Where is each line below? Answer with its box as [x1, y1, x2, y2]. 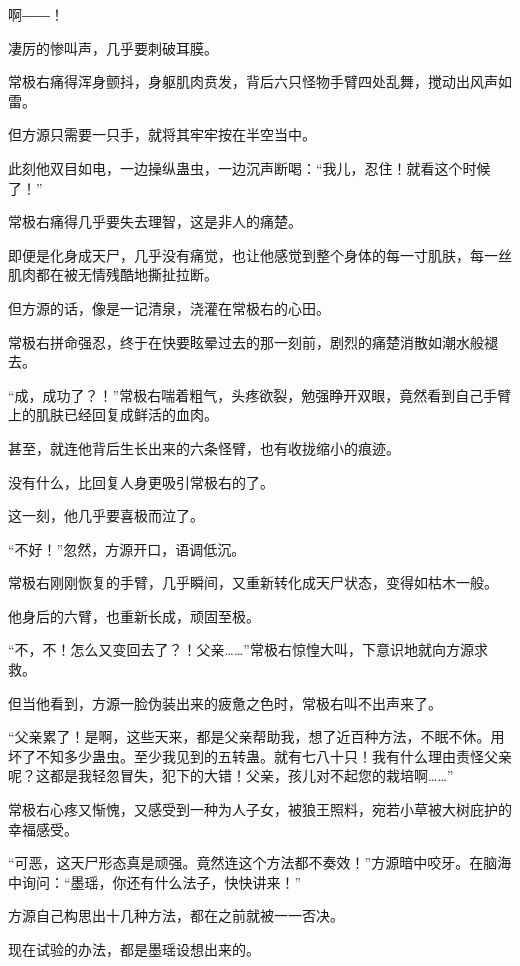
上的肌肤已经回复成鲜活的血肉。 [8, 404, 218, 425]
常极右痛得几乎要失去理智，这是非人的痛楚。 [8, 211, 302, 232]
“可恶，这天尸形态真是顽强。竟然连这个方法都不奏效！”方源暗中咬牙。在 [8, 852, 484, 873]
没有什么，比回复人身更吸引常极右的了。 [8, 471, 274, 492]
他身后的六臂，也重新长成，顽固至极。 [8, 605, 260, 626]
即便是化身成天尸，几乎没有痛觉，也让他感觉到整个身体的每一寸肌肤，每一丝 [8, 244, 512, 265]
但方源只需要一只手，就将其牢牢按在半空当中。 [8, 124, 316, 145]
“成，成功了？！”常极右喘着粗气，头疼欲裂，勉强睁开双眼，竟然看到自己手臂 [8, 384, 512, 405]
